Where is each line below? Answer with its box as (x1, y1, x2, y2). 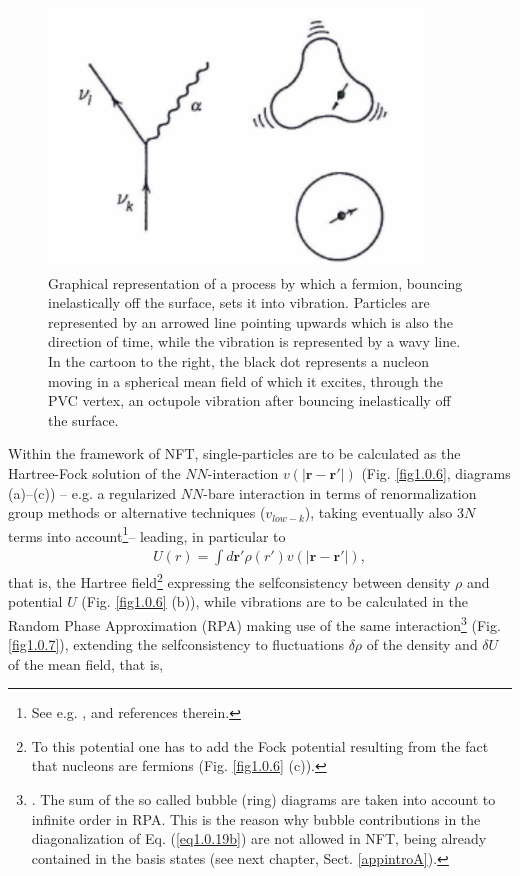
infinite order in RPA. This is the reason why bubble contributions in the (31, 808, 481, 829)
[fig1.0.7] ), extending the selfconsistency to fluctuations (8, 634, 344, 655)
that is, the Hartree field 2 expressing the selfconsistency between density (8, 569, 451, 592)
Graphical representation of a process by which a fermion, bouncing (48, 272, 463, 293)
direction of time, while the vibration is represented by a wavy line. (48, 331, 461, 352)
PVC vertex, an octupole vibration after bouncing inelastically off (48, 390, 451, 411)
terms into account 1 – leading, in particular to (8, 522, 286, 546)
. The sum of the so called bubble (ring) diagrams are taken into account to (31, 789, 496, 810)
